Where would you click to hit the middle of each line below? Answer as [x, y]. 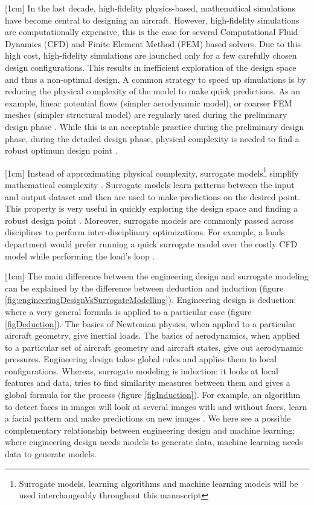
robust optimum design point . [61, 150]
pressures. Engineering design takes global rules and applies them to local [141, 359]
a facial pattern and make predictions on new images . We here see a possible [148, 418]
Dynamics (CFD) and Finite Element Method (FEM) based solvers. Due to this [153, 43]
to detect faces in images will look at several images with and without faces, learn [156, 406]
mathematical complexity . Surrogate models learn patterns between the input [150, 184]
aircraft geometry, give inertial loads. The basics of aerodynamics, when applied [152, 335]
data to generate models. [51, 454]
